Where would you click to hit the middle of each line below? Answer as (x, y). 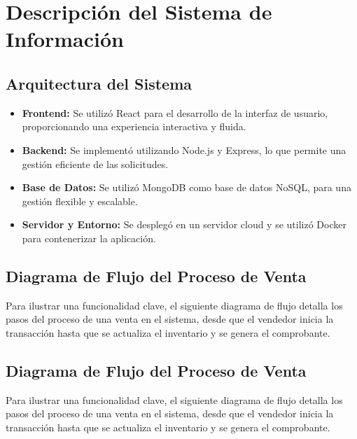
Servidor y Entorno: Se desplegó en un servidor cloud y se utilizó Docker (184, 224)
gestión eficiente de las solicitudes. (95, 163)
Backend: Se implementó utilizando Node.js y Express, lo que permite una (184, 149)
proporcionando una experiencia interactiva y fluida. (134, 126)
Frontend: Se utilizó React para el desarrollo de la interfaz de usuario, (175, 112)
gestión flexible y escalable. (80, 201)
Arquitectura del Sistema (99, 83)
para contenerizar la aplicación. (89, 238)
